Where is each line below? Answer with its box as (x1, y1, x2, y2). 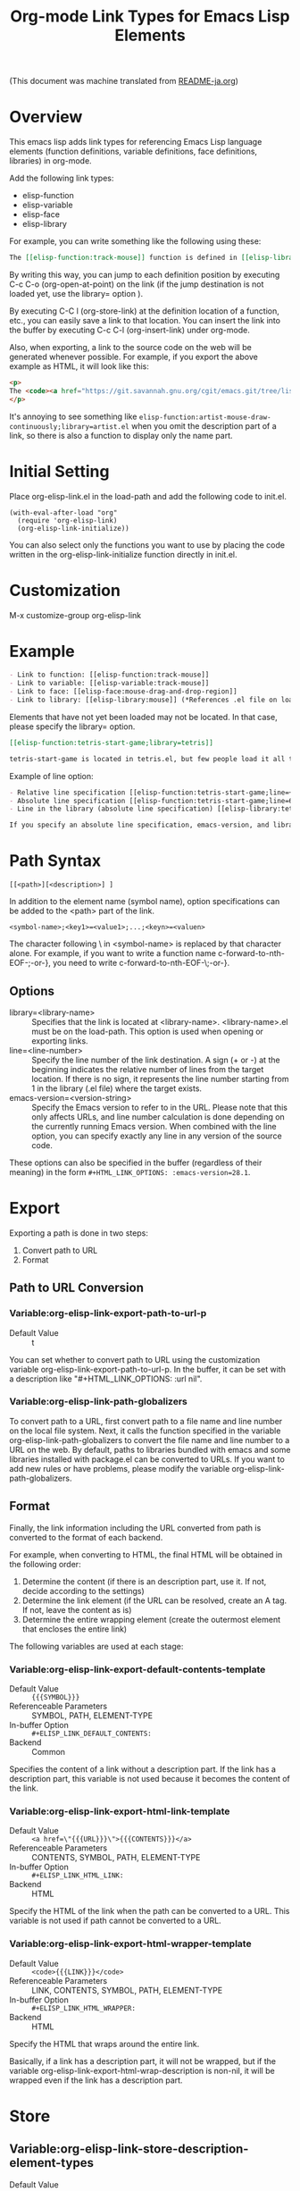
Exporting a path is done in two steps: (9, 1227, 149, 1238)
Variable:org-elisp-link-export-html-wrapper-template (9, 1937, 252, 1950)
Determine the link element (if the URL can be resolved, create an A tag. (21, 1595, 287, 1606)
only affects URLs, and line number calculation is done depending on (31, 1111, 286, 1122)
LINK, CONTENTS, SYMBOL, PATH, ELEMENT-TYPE (31, 1985, 223, 1995)
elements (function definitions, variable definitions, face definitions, (9, 146, 257, 157)
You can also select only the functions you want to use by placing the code (9, 539, 286, 550)
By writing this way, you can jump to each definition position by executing (9, 270, 280, 280)
